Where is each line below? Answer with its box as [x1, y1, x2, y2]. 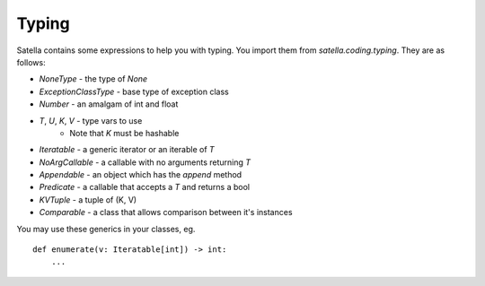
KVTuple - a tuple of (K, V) [39, 194, 137, 205]
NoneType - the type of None [39, 74, 148, 84]
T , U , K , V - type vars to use [39, 115, 143, 126]
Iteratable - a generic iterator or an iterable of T [39, 144, 215, 155]
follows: [16, 56, 46, 67]
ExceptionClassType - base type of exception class [39, 86, 229, 97]
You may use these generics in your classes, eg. [16, 223, 196, 234]
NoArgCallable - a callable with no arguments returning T [39, 157, 251, 168]
